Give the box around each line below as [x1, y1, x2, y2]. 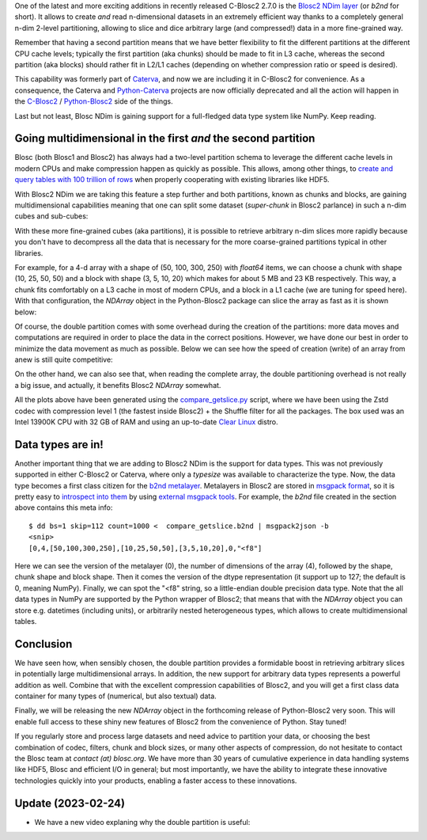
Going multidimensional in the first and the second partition [14, 131, 316, 146]
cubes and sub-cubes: [14, 211, 89, 221]
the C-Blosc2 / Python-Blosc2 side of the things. [14, 97, 173, 106]
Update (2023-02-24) [14, 796, 126, 810]
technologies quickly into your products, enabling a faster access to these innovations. [14, 776, 297, 785]
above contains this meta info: [14, 503, 113, 512]
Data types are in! [14, 438, 104, 451]
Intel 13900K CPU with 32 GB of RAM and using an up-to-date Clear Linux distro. [14, 417, 278, 427]
